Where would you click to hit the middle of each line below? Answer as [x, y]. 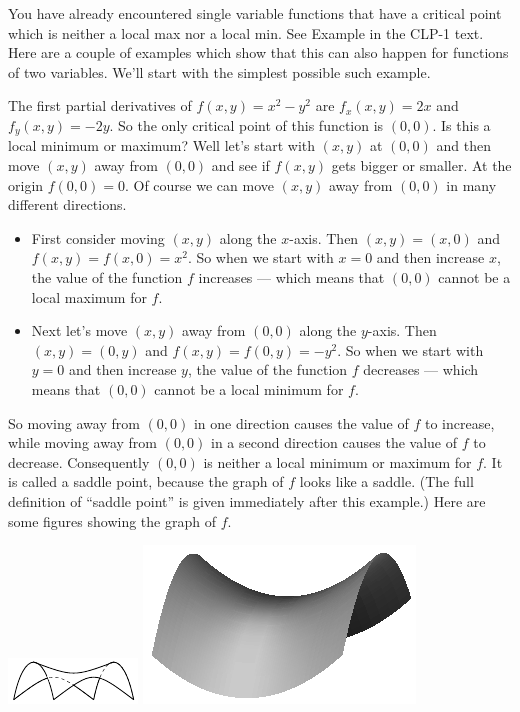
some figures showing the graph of [112, 520]
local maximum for [89, 296]
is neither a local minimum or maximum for [337, 461]
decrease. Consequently [79, 461]
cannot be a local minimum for [249, 388]
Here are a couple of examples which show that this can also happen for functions [258, 52]
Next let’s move [79, 330]
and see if [240, 165]
